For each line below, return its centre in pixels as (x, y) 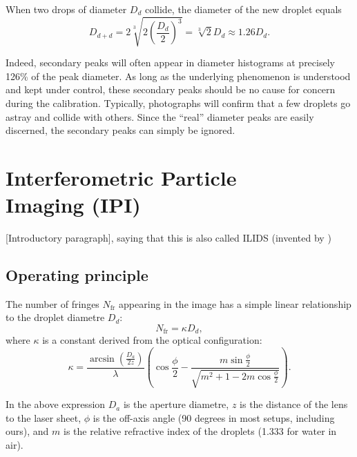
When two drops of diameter (66, 9)
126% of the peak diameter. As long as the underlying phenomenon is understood (178, 76)
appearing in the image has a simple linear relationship (235, 303)
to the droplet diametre (55, 317)
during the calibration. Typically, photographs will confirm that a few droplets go (178, 103)
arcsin (102, 359)
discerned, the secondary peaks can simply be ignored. (120, 130)
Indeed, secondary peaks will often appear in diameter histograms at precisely (170, 62)
